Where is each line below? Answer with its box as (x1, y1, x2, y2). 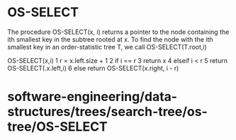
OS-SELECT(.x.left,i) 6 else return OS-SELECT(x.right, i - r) (7, 64, 179, 72)
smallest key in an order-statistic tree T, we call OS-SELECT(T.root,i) (7, 42, 207, 51)
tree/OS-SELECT (7, 119, 108, 135)
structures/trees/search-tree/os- (7, 104, 208, 120)
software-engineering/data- (7, 89, 178, 105)
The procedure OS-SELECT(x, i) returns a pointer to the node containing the (7, 28, 230, 36)
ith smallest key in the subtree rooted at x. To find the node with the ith (7, 35, 214, 43)
